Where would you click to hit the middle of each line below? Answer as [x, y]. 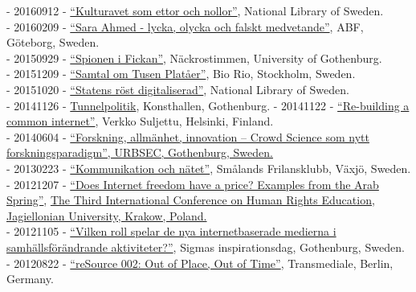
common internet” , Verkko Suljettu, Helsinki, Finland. [140, 121]
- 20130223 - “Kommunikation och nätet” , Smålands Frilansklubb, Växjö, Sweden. [209, 168]
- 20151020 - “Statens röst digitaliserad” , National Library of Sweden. [178, 89]
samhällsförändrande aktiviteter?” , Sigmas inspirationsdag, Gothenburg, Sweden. [206, 247]
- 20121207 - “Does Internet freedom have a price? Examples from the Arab [193, 184]
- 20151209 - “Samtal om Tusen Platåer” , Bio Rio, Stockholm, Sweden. [181, 74]
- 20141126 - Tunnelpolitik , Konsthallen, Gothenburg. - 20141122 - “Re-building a [208, 105]
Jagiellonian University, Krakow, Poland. [107, 215]
